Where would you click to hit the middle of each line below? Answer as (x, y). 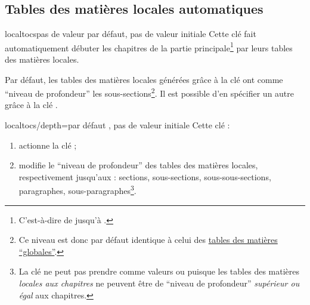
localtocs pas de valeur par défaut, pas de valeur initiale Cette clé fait (131, 34)
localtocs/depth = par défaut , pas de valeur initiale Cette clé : (117, 125)
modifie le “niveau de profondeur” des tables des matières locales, (138, 165)
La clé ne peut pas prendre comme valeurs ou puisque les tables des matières (159, 271)
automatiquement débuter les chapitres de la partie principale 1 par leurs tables (149, 47)
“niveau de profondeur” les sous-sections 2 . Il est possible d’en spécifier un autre (150, 92)
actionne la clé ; (48, 145)
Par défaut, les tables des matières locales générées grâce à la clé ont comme (144, 79)
